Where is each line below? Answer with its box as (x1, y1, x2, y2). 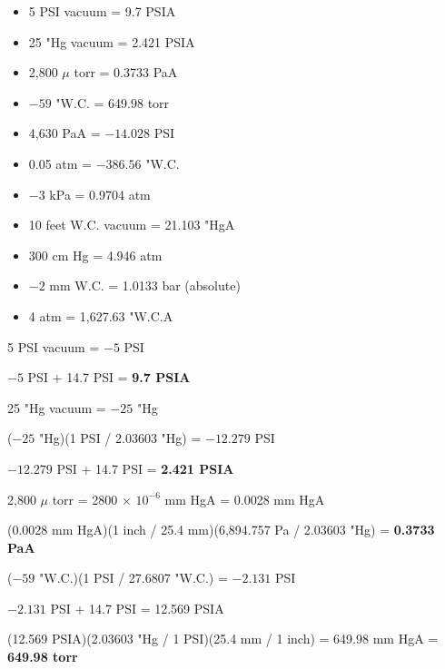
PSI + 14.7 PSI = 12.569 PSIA (50, 598, 224, 617)
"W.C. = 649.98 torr (55, 93, 170, 112)
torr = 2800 (52, 489, 118, 508)
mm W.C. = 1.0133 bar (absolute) (49, 276, 241, 295)
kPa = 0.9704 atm (49, 184, 151, 203)
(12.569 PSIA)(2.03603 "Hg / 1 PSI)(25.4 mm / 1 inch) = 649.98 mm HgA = (7, 629, 439, 648)
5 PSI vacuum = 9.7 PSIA (28, 2, 176, 20)
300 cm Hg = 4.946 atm (28, 245, 163, 264)
